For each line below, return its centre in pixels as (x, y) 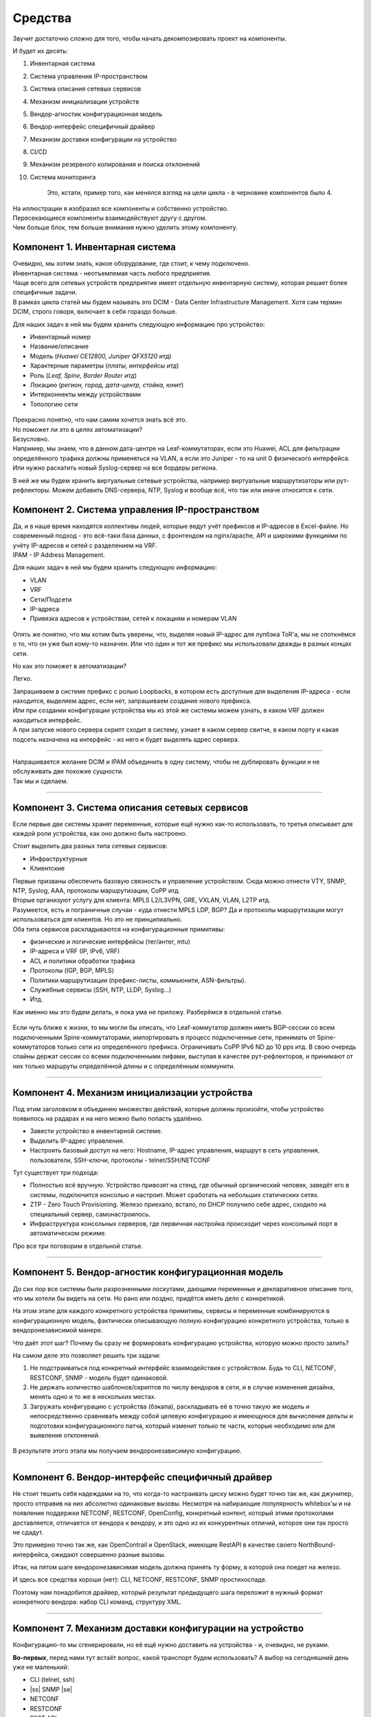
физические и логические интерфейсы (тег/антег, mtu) (110, 942)
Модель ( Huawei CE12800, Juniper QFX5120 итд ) (101, 356)
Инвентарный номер (60, 337)
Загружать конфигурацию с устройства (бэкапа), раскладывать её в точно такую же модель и (170, 1406)
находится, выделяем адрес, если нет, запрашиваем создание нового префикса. (132, 701)
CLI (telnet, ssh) (53, 1680)
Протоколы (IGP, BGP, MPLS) (72, 970)
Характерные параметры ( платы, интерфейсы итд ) (104, 366)
